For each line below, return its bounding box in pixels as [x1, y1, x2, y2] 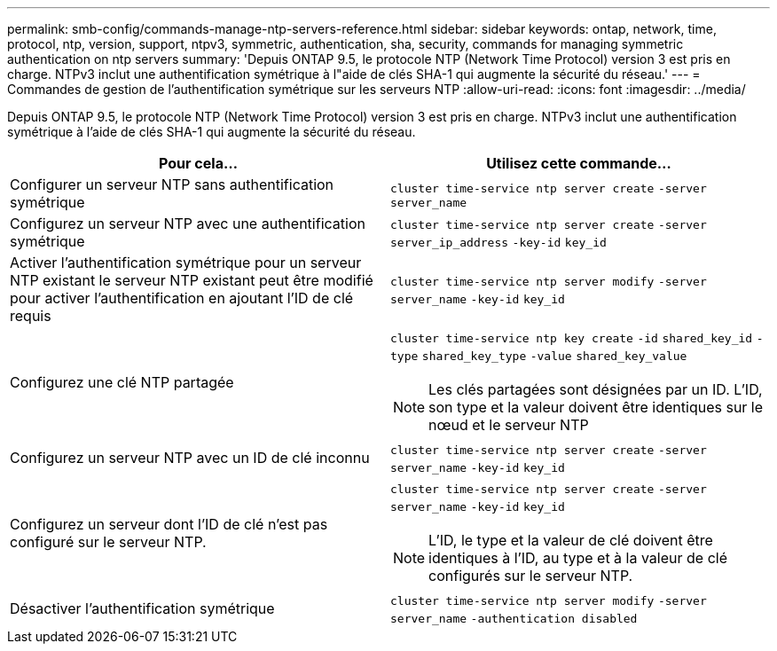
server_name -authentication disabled [390, 612, 638, 625]
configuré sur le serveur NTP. [10, 533, 207, 551]
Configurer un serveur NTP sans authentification [10, 176, 334, 193]
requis [10, 307, 51, 325]
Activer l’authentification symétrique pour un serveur [10, 254, 362, 271]
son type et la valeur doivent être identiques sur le [428, 398, 764, 416]
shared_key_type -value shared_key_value [421, 349, 687, 363]
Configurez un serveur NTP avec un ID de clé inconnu [10, 449, 370, 467]
